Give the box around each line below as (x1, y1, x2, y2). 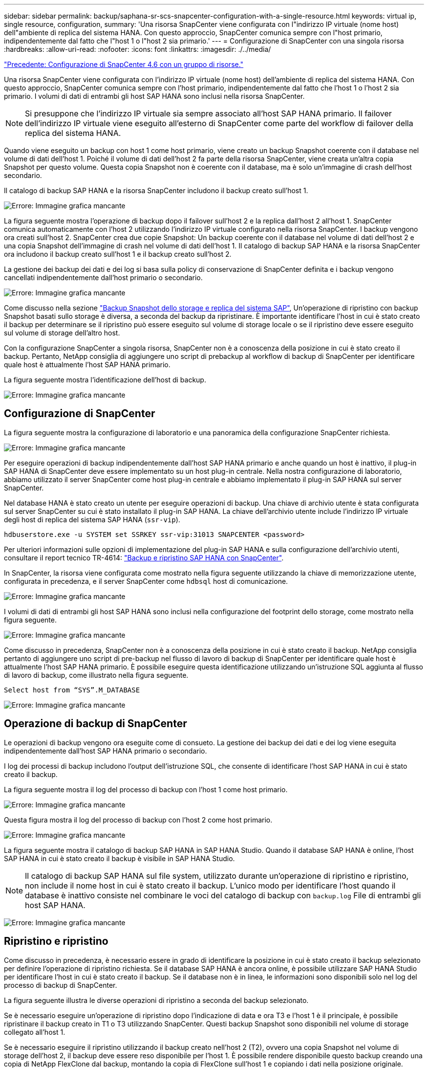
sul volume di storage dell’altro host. (4, 329, 120, 337)
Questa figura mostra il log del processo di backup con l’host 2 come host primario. (4, 815, 273, 824)
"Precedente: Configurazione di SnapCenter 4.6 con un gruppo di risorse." (4, 60, 244, 68)
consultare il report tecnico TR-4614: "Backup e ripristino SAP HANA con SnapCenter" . (4, 553, 284, 562)
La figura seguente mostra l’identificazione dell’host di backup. (4, 376, 206, 384)
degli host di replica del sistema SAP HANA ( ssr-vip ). (4, 515, 180, 524)
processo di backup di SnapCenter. (4, 980, 117, 989)
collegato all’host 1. (4, 1027, 65, 1036)
